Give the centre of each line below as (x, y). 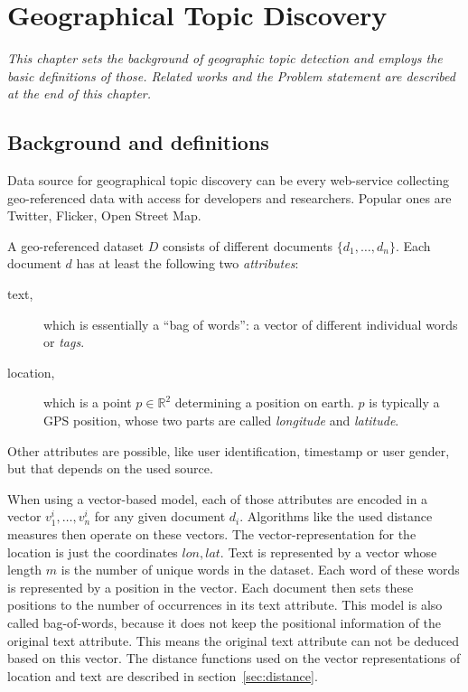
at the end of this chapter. (80, 94)
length (25, 570)
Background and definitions (138, 142)
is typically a (404, 402)
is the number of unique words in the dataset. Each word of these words (260, 570)
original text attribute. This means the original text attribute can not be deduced (234, 640)
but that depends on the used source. (110, 468)
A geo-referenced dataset (76, 245)
